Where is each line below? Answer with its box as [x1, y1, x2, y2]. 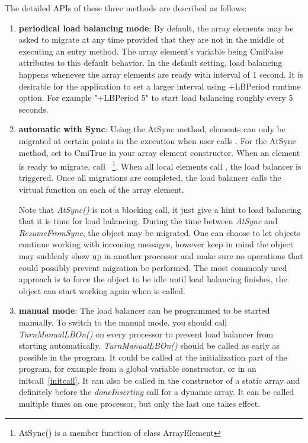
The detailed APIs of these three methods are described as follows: [5, 2, 247, 14]
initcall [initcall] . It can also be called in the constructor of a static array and [18, 374, 300, 386]
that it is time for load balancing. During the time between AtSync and [18, 215, 278, 227]
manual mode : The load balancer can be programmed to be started [18, 304, 270, 317]
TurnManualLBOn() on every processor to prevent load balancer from [18, 327, 274, 340]
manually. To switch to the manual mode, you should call [18, 315, 227, 328]
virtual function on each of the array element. [18, 183, 184, 195]
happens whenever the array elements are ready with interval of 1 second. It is [18, 68, 303, 80]
